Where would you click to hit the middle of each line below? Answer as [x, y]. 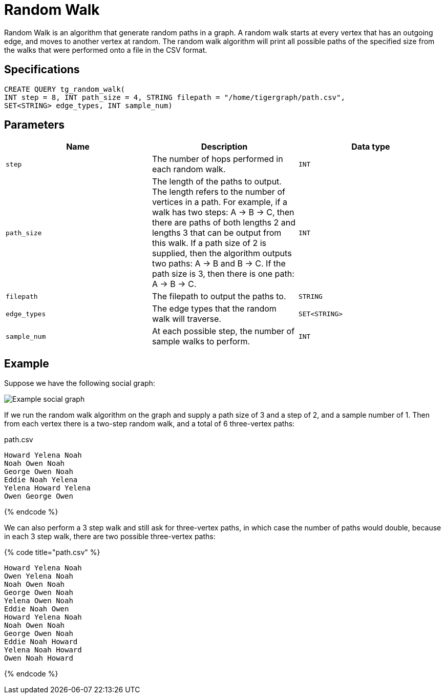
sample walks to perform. [201, 342]
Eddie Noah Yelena [41, 480]
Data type [371, 147]
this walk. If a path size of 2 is [209, 243]
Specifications [42, 70]
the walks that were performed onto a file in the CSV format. [106, 50]
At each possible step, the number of [223, 331]
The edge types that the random [214, 309]
